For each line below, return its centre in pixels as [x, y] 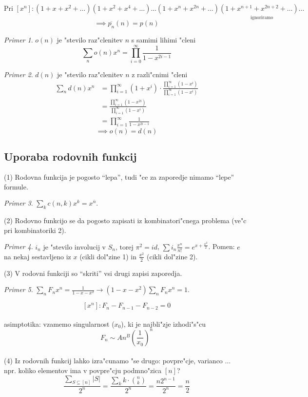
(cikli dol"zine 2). [172, 256]
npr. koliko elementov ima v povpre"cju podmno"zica [83, 370]
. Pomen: [221, 246]
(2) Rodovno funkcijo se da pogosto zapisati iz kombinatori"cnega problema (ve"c [125, 220]
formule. [16, 186]
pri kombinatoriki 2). [35, 230]
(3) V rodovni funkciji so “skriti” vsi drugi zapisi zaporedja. [93, 273]
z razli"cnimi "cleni [160, 74]
